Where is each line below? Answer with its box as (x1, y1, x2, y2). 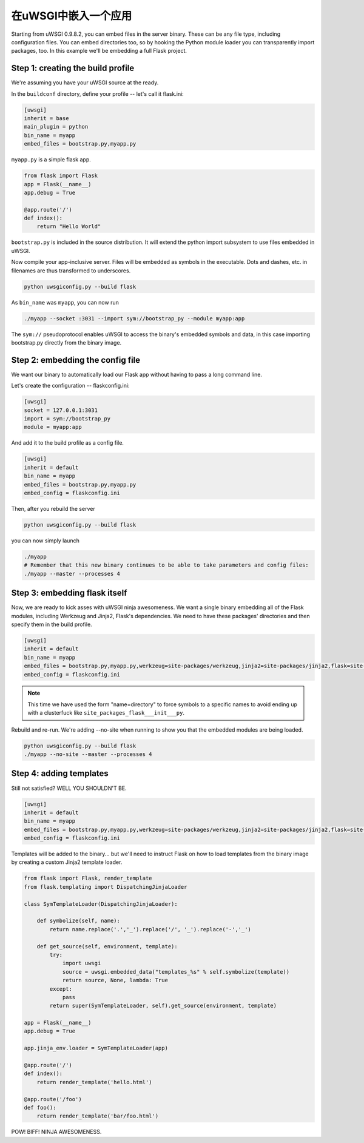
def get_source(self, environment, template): (36, 943, 178, 949)
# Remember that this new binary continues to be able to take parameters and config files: (24, 562, 309, 568)
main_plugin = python (24, 123, 89, 130)
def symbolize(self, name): (36, 917, 121, 925)
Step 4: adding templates (11, 768, 109, 779)
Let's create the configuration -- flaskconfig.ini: (11, 382, 130, 389)
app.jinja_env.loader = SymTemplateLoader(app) (24, 1045, 168, 1052)
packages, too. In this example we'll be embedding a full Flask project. (11, 47, 187, 55)
